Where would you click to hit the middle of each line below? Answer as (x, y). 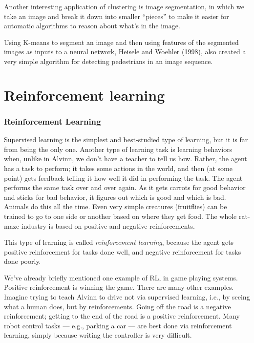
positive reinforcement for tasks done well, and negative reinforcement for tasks (123, 251)
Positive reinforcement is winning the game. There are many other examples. (119, 287)
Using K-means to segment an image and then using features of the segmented (121, 42)
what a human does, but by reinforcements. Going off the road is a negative (117, 306)
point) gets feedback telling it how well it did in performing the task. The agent (123, 178)
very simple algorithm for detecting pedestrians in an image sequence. (108, 61)
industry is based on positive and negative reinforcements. (108, 225)
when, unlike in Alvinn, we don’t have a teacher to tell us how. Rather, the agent (126, 159)
